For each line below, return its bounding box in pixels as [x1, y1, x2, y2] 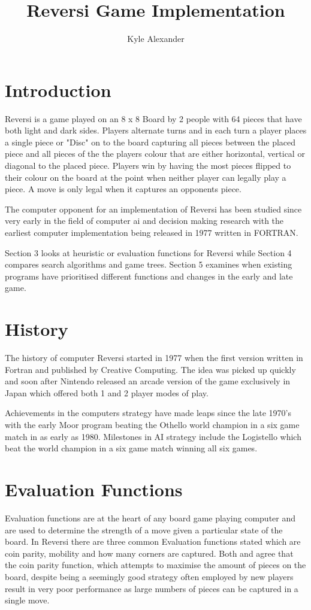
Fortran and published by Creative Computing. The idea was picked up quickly [5, 363, 296, 375]
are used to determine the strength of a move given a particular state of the [5, 523, 283, 536]
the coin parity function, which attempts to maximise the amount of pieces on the [5, 559, 306, 571]
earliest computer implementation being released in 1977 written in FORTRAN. [5, 226, 298, 238]
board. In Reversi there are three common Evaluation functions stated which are [5, 535, 301, 548]
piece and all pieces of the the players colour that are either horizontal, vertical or [5, 147, 305, 160]
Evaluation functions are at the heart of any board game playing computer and [5, 511, 296, 524]
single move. [5, 594, 50, 606]
